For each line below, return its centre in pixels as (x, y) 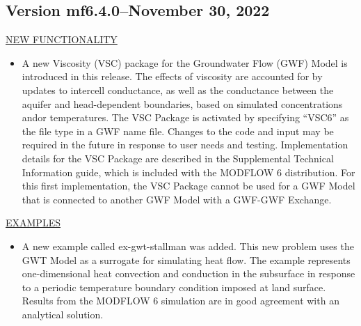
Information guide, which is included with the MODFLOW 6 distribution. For (188, 172)
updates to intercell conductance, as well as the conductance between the (178, 90)
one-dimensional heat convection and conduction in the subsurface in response (188, 273)
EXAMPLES (33, 223)
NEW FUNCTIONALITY (62, 39)
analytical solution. (63, 314)
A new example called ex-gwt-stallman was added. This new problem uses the (188, 246)
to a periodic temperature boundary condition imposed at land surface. (174, 287)
